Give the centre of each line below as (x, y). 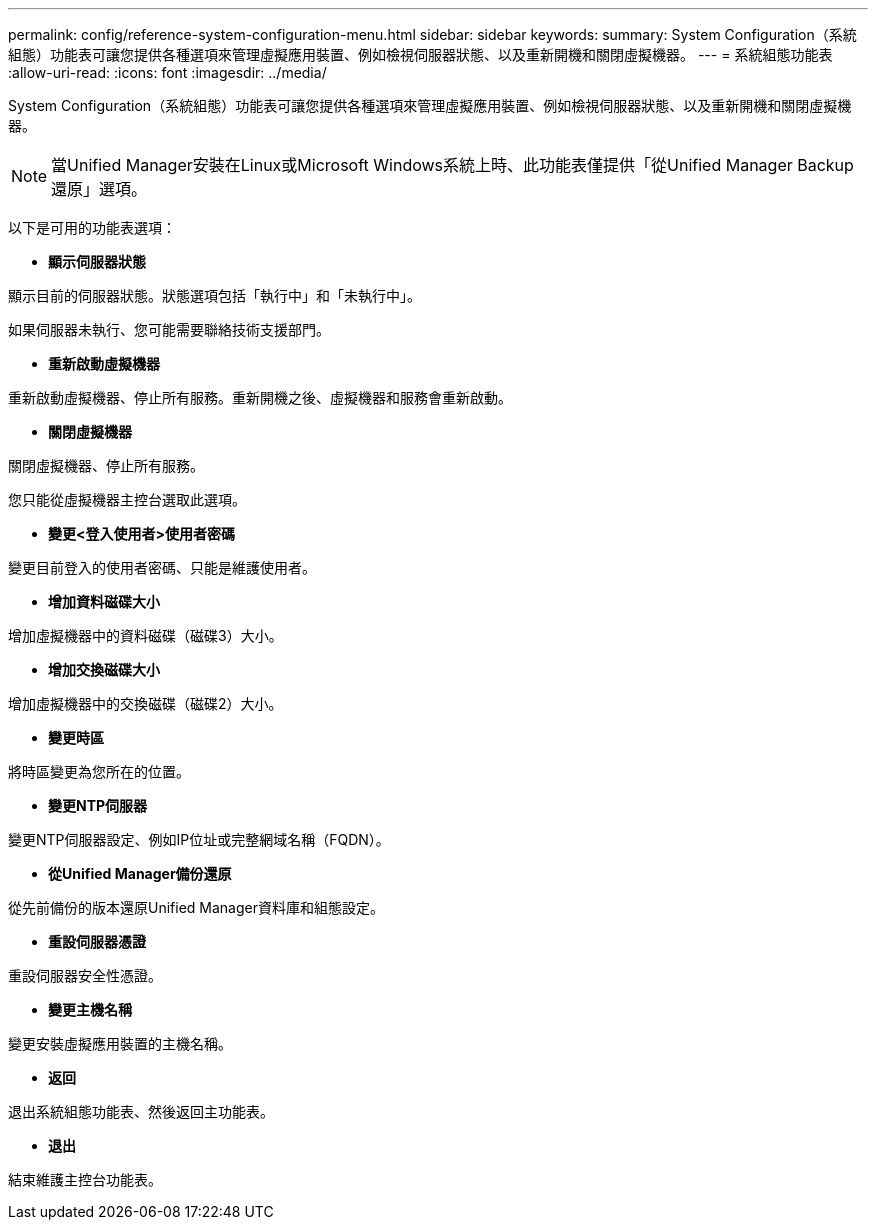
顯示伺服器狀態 (97, 261)
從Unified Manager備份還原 (140, 873)
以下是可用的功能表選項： (92, 227)
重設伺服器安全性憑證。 (85, 975)
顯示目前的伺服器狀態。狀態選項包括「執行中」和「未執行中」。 (214, 295)
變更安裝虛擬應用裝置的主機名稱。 (120, 1043)
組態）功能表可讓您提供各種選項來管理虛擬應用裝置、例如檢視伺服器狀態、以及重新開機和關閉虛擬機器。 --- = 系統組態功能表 (420, 54)
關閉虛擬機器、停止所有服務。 (106, 465)
